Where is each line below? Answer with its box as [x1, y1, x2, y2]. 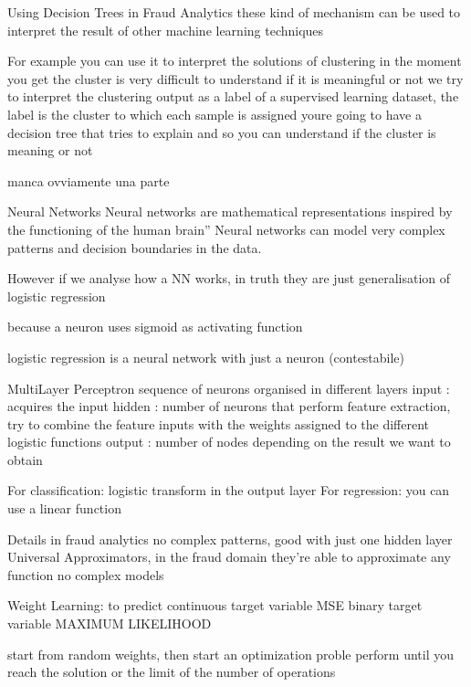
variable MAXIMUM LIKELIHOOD [7, 614, 212, 633]
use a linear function [7, 499, 121, 518]
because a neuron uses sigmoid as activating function [7, 317, 303, 336]
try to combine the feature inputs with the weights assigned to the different [7, 414, 430, 433]
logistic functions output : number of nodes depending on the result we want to [7, 432, 451, 451]
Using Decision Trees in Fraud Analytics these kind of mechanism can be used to [7, 3, 461, 21]
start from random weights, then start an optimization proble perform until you [7, 644, 454, 663]
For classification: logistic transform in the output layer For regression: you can [7, 481, 450, 500]
